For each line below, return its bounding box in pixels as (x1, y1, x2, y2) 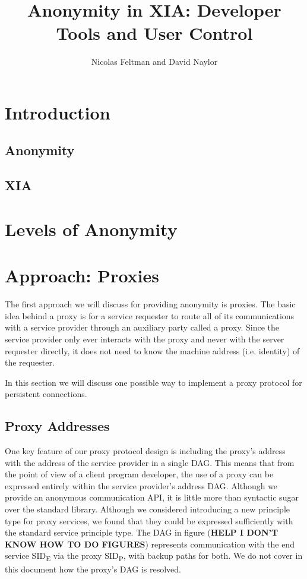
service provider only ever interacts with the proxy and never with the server (5, 332, 284, 345)
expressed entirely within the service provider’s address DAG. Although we (5, 479, 278, 492)
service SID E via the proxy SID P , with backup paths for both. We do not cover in (5, 549, 303, 564)
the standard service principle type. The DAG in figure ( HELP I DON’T (5, 526, 278, 539)
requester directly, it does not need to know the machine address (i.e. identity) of (5, 344, 300, 357)
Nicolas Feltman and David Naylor (91, 55, 218, 68)
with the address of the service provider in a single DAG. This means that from (5, 456, 295, 468)
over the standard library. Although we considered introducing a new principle (5, 503, 290, 515)
